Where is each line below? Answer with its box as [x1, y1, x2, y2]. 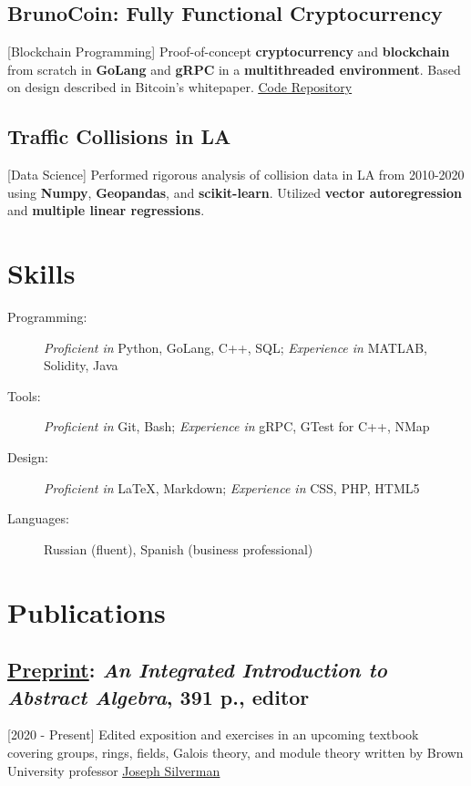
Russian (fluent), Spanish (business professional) [44, 539, 313, 558]
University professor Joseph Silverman [7, 760, 220, 780]
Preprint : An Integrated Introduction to [7, 656, 387, 684]
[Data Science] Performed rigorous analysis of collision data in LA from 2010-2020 [7, 165, 465, 184]
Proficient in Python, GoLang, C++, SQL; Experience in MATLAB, [44, 337, 427, 357]
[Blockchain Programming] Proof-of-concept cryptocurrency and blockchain [7, 42, 450, 61]
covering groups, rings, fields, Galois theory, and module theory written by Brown [7, 743, 464, 761]
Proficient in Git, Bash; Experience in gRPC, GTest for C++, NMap [44, 417, 430, 436]
